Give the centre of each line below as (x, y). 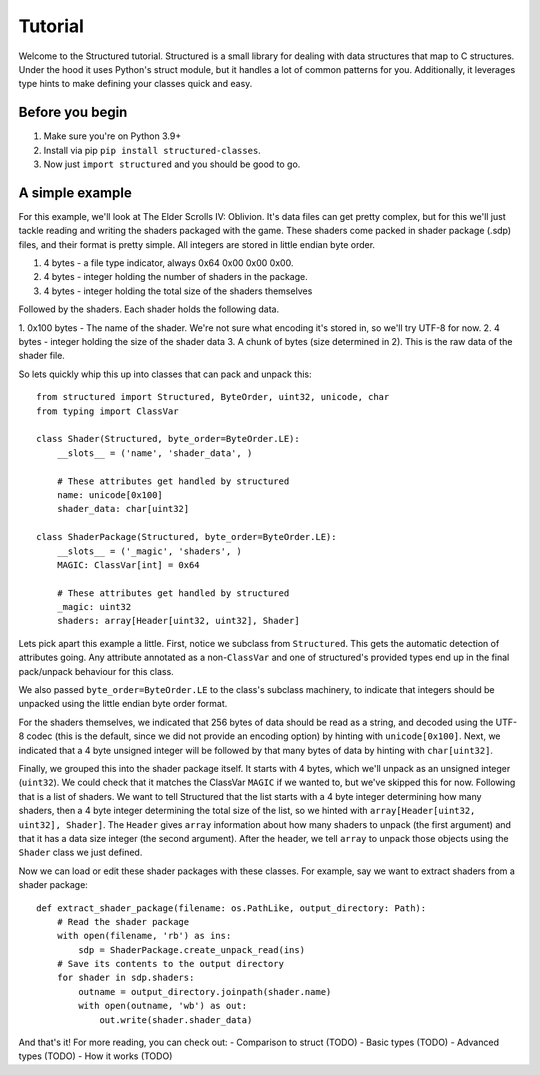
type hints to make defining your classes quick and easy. (135, 84)
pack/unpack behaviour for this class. (96, 671)
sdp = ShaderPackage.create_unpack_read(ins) (191, 949)
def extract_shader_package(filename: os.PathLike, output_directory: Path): (231, 908)
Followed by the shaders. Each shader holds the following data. (149, 309)
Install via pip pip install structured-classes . (152, 150)
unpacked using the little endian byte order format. (123, 704)
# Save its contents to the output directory (170, 964)
